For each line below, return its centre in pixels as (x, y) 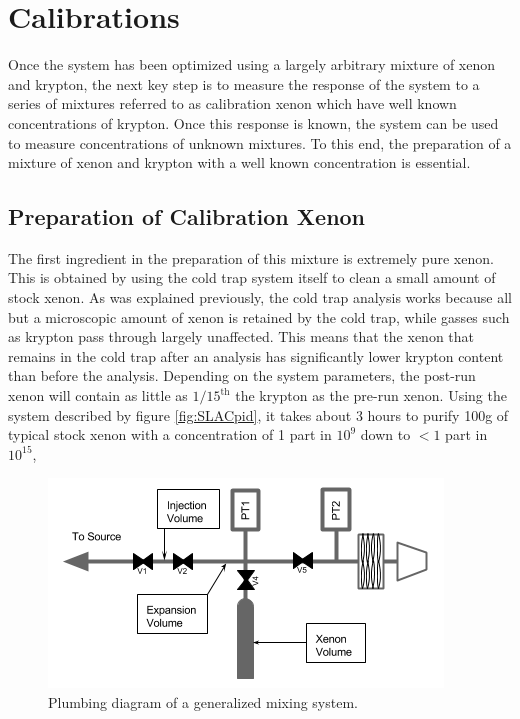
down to (385, 434)
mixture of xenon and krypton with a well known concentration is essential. (239, 162)
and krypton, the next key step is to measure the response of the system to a (244, 83)
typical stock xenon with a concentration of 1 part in (170, 434)
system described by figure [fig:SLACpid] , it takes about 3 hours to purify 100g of (258, 414)
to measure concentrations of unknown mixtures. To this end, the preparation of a (260, 142)
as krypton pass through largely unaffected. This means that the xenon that (241, 336)
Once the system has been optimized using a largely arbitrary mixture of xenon (252, 64)
